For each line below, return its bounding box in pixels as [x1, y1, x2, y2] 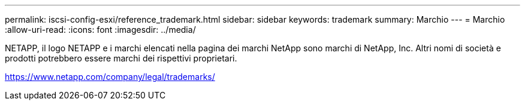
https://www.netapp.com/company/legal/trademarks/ [5, 72, 215, 82]
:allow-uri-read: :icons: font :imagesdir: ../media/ [5, 24, 196, 35]
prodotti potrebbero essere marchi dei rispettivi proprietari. [5, 53, 237, 63]
